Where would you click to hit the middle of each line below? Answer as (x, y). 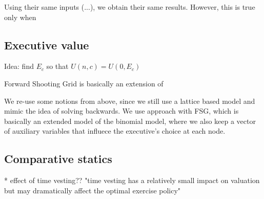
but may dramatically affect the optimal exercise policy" (93, 190)
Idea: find (19, 66)
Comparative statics (58, 159)
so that (57, 66)
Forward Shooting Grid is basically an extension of (84, 83)
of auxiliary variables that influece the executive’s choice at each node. (115, 131)
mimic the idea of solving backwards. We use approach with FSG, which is (121, 111)
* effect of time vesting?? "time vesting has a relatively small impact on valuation (132, 180)
